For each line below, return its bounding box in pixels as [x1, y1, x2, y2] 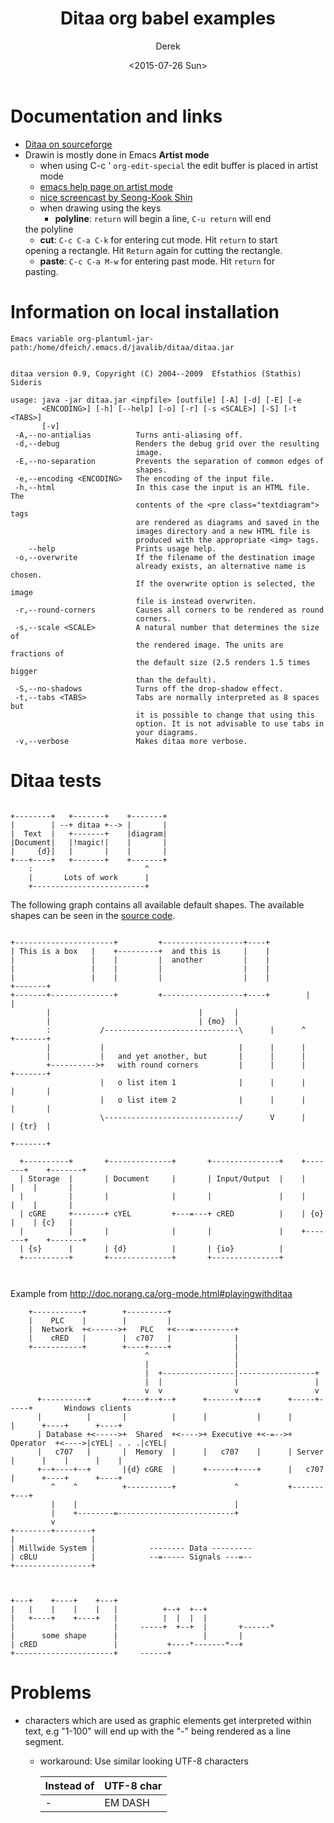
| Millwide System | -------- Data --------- [10, 1543, 253, 1553]
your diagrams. [135, 727, 199, 737]
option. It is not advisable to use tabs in [135, 718, 325, 729]
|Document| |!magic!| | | [10, 837, 168, 847]
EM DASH [104, 1795, 150, 1809]
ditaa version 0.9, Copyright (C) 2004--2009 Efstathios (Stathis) [10, 368, 302, 379]
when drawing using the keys [39, 202, 162, 214]
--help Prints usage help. [28, 543, 217, 554]
